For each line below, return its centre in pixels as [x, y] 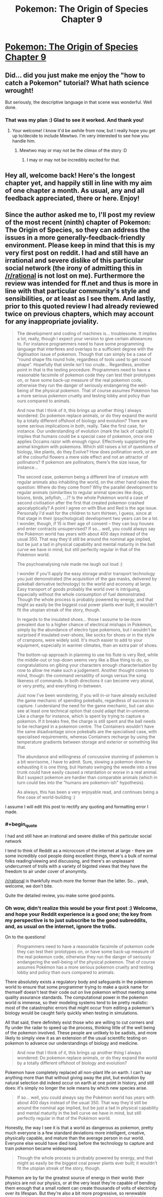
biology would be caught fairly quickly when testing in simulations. [72, 1013]
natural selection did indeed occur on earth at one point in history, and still [80, 1083]
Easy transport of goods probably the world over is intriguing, [79, 589]
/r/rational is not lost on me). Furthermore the [75, 276]
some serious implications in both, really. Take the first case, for [81, 426]
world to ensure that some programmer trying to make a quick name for [77, 987]
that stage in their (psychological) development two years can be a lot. [88, 518]
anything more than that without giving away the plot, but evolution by [75, 1078]
